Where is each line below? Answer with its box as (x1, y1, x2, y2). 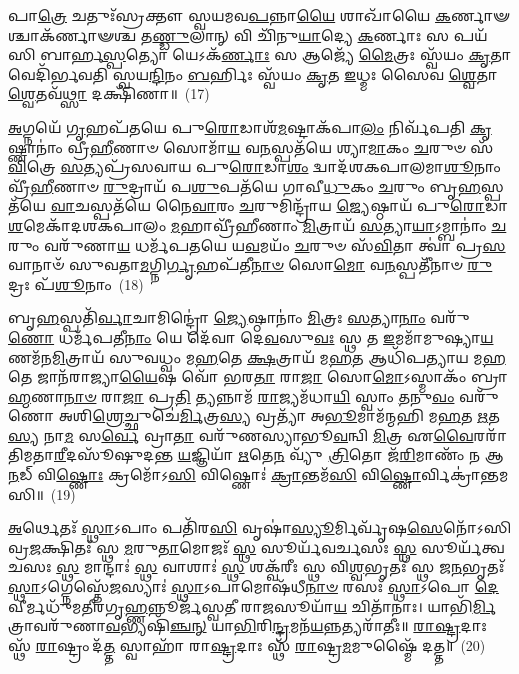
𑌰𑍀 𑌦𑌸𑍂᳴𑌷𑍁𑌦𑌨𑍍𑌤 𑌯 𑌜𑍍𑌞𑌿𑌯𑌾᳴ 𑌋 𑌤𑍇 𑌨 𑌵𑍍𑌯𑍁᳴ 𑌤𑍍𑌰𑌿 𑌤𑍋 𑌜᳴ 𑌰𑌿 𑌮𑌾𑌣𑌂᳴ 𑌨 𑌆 (54, 444, 504, 465)
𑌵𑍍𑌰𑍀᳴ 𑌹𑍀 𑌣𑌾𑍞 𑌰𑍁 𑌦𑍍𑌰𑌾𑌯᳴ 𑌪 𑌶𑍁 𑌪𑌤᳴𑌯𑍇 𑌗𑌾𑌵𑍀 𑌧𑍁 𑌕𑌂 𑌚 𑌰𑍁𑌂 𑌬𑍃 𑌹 (8, 175, 481, 196)
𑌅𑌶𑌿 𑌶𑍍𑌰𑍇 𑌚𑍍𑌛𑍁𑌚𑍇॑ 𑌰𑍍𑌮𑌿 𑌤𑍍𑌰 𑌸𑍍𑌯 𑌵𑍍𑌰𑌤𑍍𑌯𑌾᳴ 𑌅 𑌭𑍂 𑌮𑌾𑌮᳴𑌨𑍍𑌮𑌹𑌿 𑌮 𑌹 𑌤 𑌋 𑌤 (58, 405, 500, 426)
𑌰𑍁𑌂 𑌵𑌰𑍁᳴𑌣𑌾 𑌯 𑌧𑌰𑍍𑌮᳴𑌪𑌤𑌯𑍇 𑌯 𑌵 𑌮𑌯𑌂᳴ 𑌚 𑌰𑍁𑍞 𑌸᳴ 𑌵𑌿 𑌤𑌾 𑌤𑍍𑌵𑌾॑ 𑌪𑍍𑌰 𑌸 (8, 234, 506, 255)
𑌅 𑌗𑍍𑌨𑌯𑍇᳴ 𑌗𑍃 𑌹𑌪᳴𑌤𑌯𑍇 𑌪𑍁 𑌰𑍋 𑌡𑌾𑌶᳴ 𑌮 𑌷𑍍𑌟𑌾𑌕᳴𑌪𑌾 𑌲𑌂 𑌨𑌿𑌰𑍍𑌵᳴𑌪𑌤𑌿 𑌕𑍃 (8, 116, 492, 137)
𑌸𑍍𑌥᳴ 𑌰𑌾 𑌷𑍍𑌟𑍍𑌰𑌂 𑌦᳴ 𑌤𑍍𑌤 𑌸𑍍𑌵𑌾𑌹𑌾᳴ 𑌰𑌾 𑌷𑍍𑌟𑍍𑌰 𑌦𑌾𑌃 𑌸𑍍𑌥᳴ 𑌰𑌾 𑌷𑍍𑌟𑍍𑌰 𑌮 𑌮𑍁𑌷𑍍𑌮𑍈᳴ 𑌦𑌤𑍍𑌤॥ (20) (8, 634, 486, 655)
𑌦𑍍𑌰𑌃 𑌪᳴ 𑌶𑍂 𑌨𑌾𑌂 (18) (8, 273, 144, 294)
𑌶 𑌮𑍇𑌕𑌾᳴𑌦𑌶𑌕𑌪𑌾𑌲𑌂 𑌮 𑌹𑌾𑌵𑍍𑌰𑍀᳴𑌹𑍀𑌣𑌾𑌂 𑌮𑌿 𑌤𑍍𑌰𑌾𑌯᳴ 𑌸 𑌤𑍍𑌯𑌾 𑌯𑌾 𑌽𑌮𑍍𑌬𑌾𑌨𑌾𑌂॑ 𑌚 (8, 214, 507, 235)
